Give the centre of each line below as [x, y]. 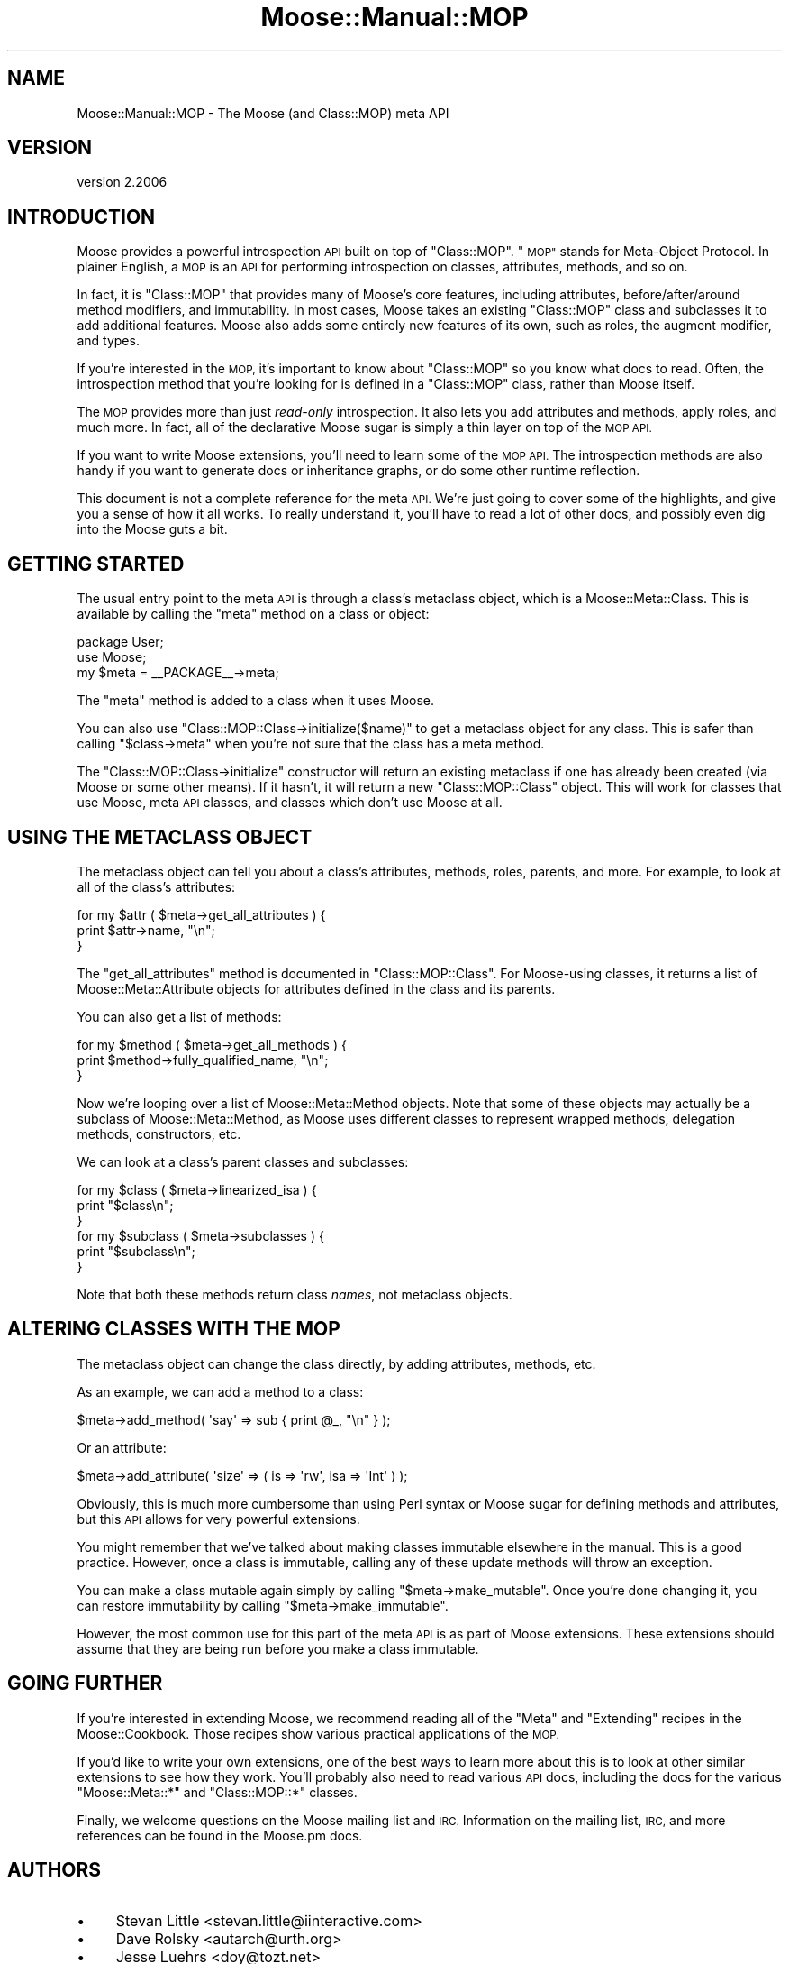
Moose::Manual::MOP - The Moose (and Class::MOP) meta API [263, 113]
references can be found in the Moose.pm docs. [220, 1835]
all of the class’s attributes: [156, 886]
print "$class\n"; [125, 1205]
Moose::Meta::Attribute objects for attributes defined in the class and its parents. [316, 988]
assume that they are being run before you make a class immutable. [278, 1648]
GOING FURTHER [85, 1684]
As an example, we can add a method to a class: [220, 1391]
